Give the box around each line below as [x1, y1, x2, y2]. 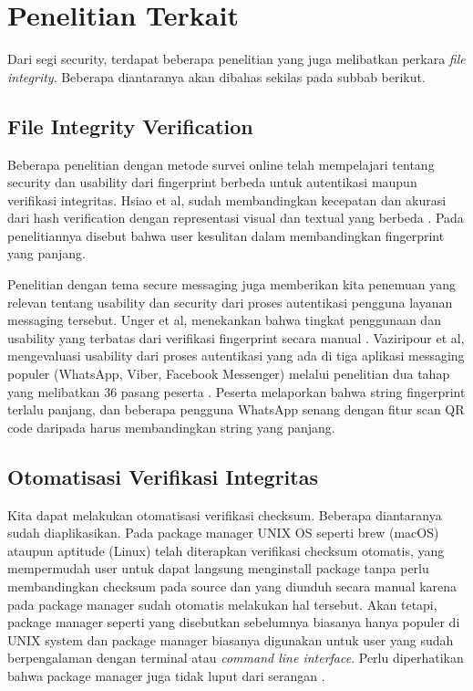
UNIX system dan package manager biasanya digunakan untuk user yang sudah [7, 630, 454, 649]
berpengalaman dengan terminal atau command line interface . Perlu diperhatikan [7, 648, 464, 667]
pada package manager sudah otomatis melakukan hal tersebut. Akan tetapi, [7, 594, 437, 613]
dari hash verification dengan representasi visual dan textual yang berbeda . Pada [7, 208, 464, 227]
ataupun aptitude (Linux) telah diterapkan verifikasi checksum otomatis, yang [7, 540, 445, 560]
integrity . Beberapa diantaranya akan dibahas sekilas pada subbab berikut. [7, 67, 426, 86]
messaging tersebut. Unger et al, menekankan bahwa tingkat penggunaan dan [7, 310, 441, 330]
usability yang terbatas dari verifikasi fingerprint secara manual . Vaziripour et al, [7, 328, 465, 347]
